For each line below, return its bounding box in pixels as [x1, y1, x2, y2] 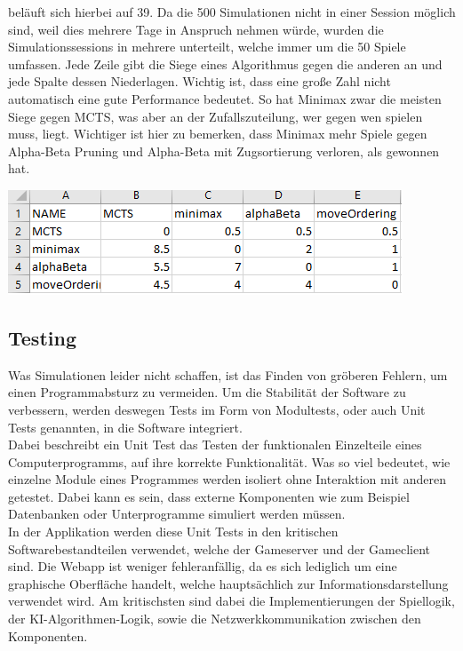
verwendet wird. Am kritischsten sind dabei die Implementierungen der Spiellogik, [8, 591, 455, 610]
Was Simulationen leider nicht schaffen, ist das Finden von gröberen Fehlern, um [8, 365, 448, 384]
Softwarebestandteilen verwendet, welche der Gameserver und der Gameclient [8, 539, 430, 558]
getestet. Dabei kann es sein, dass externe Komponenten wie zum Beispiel [8, 487, 410, 505]
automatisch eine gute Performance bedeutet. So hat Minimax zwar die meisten [8, 89, 442, 107]
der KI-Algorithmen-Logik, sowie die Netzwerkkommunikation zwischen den [8, 609, 421, 628]
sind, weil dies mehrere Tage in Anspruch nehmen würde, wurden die [8, 20, 384, 38]
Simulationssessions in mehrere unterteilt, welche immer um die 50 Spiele [8, 37, 406, 56]
